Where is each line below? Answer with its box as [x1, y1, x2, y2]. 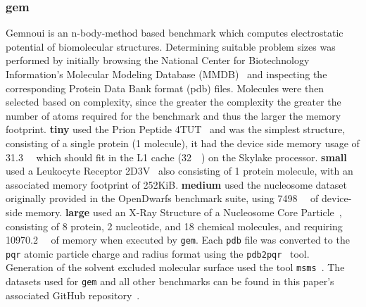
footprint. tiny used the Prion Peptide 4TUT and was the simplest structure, [6, 122, 346, 137]
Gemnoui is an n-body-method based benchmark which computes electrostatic [6, 25, 343, 40]
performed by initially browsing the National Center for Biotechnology [6, 53, 310, 68]
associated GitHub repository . [6, 287, 140, 302]
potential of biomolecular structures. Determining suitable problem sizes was [6, 39, 336, 54]
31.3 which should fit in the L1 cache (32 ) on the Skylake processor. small [6, 149, 347, 164]
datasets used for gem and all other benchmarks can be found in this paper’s [6, 274, 334, 289]
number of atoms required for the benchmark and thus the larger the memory [6, 108, 341, 123]
